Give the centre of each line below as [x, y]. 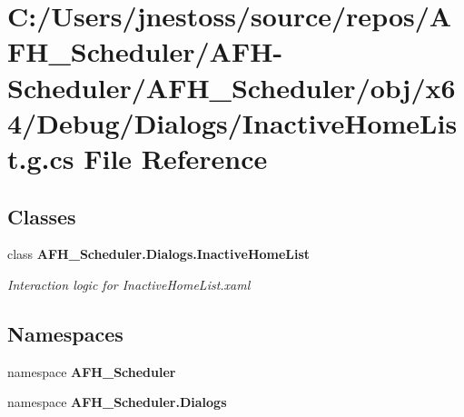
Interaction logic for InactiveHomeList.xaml [129, 284]
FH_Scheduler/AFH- [145, 51]
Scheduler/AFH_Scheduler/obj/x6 [232, 87]
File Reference [176, 158]
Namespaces [65, 333]
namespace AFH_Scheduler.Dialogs [117, 402]
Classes [42, 216]
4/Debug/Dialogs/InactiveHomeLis [232, 122]
